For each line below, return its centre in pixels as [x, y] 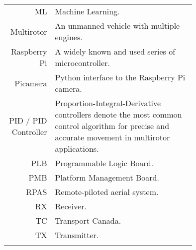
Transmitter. [77, 235]
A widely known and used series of [115, 51]
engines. [69, 37]
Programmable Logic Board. [104, 163]
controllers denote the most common [118, 114]
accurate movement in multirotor [112, 137]
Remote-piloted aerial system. [107, 192]
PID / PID [28, 120]
